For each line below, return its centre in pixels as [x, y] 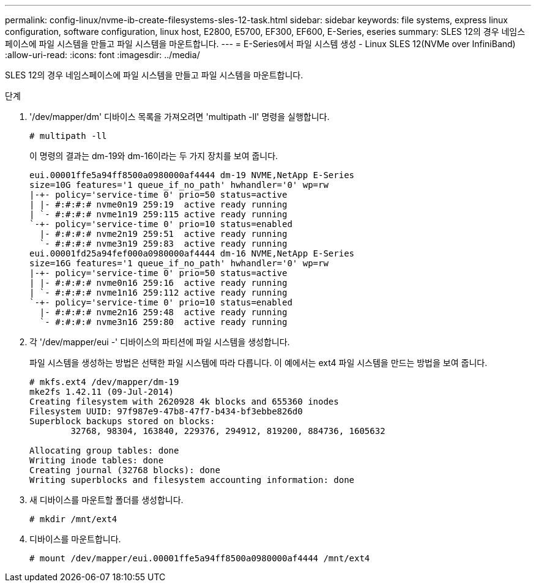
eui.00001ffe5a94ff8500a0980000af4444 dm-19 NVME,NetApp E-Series [192, 175]
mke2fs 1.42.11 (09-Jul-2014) [102, 392]
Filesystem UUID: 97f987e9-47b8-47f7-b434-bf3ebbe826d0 [166, 411]
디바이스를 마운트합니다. [75, 539]
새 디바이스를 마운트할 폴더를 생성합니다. [106, 500]
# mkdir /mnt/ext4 [73, 519]
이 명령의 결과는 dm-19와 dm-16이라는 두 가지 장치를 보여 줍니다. [154, 156]
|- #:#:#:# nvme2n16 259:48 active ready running [163, 312]
